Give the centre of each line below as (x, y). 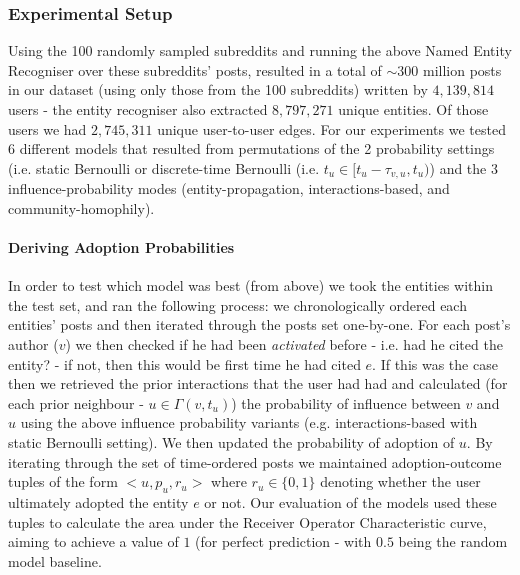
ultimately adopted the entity (98, 501)
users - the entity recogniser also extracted (138, 109)
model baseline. (55, 560)
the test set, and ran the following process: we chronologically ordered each (237, 304)
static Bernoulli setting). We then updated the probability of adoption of (231, 441)
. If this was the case (435, 363)
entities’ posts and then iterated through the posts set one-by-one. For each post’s (259, 324)
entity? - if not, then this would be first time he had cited (184, 363)
